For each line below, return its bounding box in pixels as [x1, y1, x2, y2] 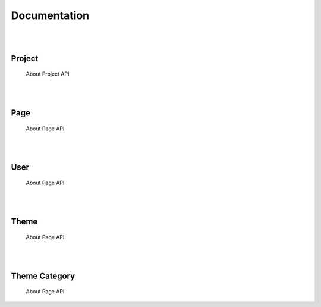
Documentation [11, 9, 90, 22]
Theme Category [11, 271, 75, 281]
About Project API [26, 70, 70, 77]
